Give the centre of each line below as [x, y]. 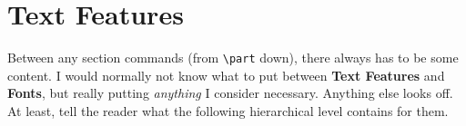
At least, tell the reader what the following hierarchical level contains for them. [228, 110]
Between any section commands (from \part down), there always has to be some [233, 58]
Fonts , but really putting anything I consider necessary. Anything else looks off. [230, 93]
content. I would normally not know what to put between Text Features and [226, 75]
